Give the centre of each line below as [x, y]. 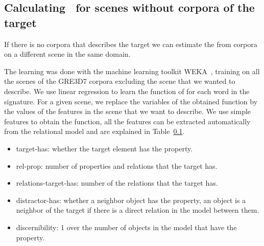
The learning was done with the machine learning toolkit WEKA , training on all [132, 71]
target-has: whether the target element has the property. [104, 148]
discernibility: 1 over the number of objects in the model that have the [126, 227]
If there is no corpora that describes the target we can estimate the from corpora [131, 44]
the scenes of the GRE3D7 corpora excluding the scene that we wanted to [120, 81]
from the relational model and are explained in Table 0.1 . [94, 131]
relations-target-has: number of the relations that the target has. [117, 183]
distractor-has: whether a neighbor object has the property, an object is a [131, 200]
